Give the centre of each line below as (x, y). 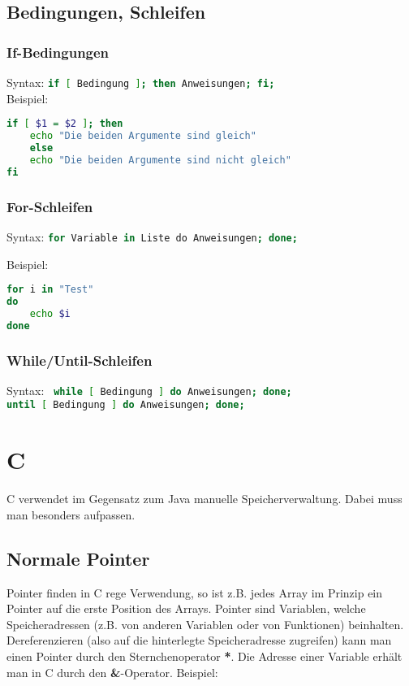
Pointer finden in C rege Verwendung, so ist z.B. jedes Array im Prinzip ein (195, 592)
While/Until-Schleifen (80, 360)
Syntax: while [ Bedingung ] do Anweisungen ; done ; (149, 390)
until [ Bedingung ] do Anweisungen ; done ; (126, 405)
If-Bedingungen (58, 52)
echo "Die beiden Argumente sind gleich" (143, 136)
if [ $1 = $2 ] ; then (65, 124)
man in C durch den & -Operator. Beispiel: (112, 672)
